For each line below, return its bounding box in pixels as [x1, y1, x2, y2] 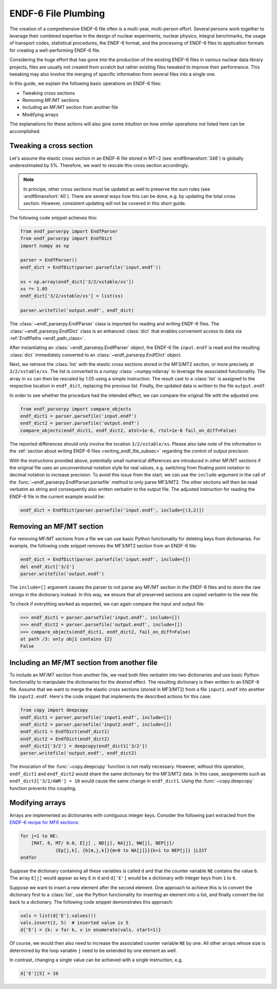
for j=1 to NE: [20, 833, 58, 839]
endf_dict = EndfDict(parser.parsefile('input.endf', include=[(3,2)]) [20, 507, 205, 513]
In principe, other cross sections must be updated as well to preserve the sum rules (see [23, 186, 210, 192]
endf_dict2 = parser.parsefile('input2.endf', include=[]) [20, 721, 172, 727]
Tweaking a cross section [9, 141, 93, 150]
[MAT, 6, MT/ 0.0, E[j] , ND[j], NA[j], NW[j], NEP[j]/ [31, 840, 175, 846]
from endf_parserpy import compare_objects [20, 406, 132, 412]
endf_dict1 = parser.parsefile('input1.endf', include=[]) [20, 715, 172, 720]
